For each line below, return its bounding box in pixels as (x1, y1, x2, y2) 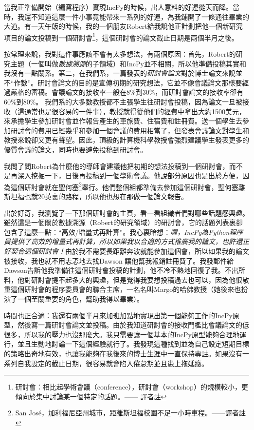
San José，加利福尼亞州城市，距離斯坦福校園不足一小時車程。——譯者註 (15, 408, 246, 418)
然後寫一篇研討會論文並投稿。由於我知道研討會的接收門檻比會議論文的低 (17, 320, 249, 330)
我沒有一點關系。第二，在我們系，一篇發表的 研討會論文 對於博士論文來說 (4, 68, 236, 78)
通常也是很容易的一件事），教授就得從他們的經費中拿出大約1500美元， (24, 106, 246, 116)
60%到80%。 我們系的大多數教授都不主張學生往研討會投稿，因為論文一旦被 (4, 97, 242, 106)
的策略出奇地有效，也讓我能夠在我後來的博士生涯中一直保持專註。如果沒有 (4, 348, 242, 358)
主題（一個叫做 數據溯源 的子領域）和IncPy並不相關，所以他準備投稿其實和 (10, 58, 246, 68)
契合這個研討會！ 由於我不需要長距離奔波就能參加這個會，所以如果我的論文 (10, 246, 249, 256)
